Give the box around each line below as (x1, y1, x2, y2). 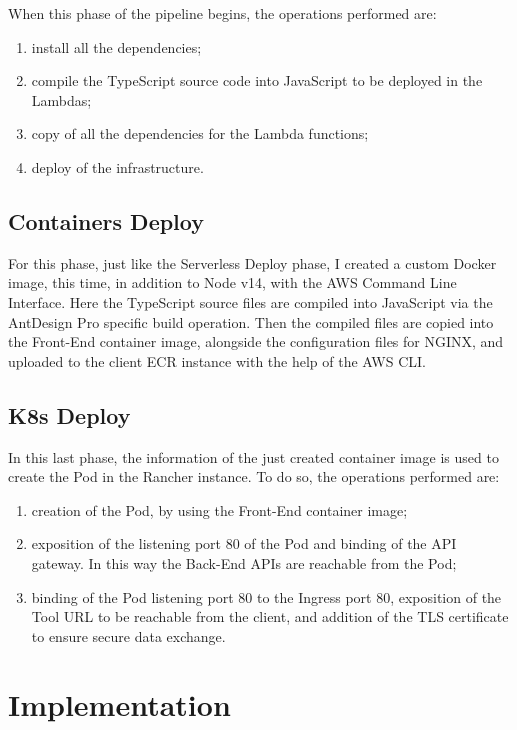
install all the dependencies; (31, 36, 202, 57)
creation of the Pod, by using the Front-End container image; (31, 499, 408, 520)
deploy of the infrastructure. (31, 156, 204, 177)
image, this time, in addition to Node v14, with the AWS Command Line (8, 272, 457, 293)
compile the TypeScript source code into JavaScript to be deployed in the (31, 70, 483, 91)
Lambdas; (31, 89, 92, 110)
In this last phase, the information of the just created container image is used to (8, 446, 499, 467)
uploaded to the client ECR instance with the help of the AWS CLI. (8, 350, 426, 371)
